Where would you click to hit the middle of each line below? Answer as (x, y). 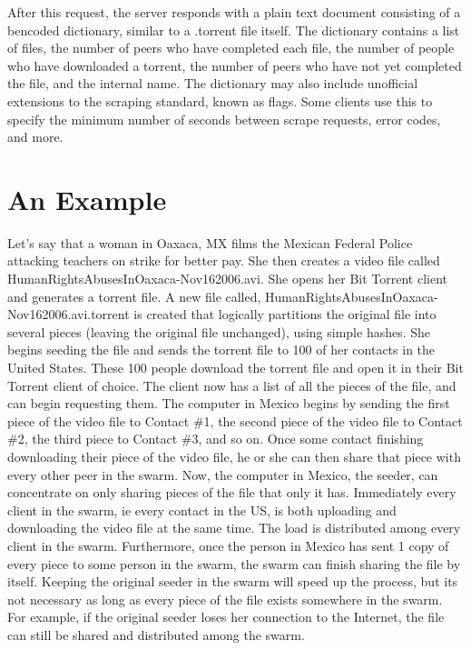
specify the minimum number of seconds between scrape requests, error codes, (224, 119)
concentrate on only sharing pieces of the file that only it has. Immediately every (232, 492)
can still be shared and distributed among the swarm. (156, 634)
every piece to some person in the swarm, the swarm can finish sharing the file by (234, 563)
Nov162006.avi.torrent (69, 314)
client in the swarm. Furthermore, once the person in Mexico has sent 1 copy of (228, 545)
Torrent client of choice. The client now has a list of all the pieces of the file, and (232, 385)
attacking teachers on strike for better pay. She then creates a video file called (224, 260)
